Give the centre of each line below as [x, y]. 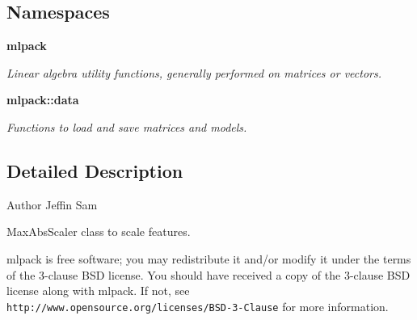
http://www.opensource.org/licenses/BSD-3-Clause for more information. [198, 306]
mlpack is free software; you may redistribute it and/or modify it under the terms [209, 258]
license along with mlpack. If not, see [98, 291]
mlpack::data [43, 100]
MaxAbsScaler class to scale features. [99, 232]
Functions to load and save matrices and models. [127, 126]
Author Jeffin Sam [52, 204]
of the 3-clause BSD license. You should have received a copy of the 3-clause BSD [208, 274]
